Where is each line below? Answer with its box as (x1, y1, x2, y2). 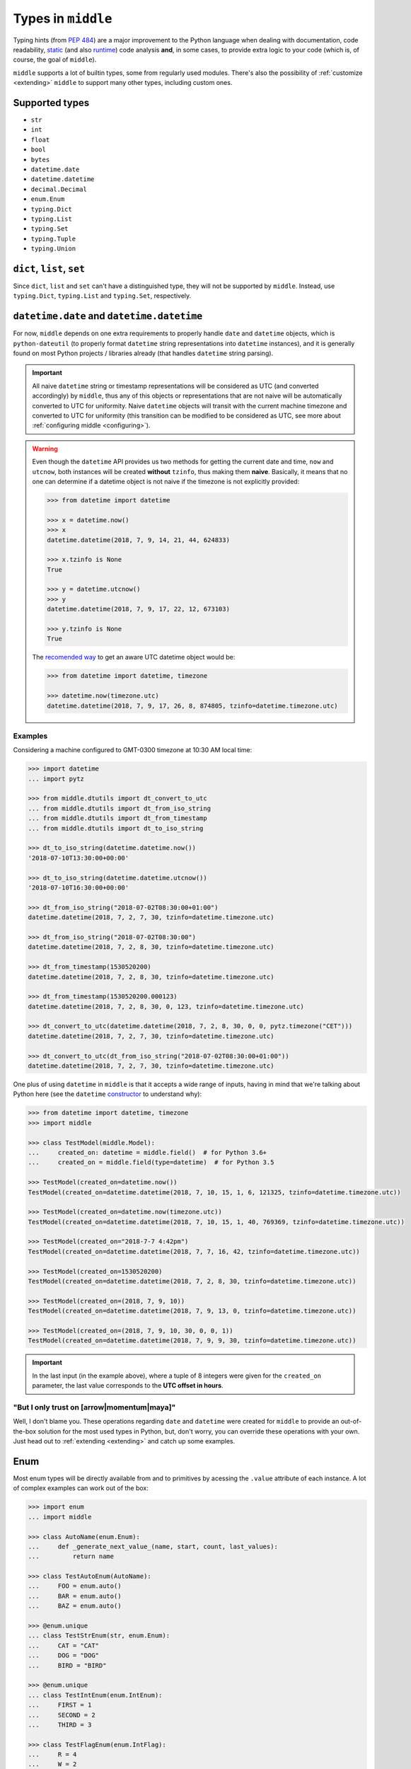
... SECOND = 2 (28, 1711, 95, 1719)
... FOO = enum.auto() (28, 1582, 122, 1590)
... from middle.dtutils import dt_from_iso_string (28, 804, 212, 812)
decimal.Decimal (30, 185, 88, 193)
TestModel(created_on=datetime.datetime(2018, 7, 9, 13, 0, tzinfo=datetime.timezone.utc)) (28, 1307, 357, 1315)
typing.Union (30, 245, 76, 253)
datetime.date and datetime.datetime (13, 310, 203, 322)
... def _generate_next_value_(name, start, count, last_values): (28, 1543, 279, 1550)
